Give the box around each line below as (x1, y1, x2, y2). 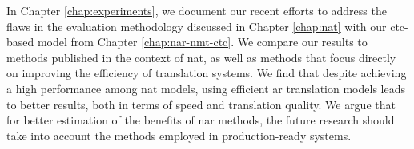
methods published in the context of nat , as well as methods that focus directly (6, 49, 396, 65)
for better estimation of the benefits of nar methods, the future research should (6, 112, 395, 128)
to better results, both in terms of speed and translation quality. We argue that (6, 96, 396, 112)
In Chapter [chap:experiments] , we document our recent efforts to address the (6, 2, 387, 18)
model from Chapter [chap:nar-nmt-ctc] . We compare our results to (37, 33, 368, 50)
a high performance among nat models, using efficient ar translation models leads (6, 80, 405, 96)
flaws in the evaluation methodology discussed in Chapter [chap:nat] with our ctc (6, 18, 405, 34)
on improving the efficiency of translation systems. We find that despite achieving (6, 65, 407, 81)
